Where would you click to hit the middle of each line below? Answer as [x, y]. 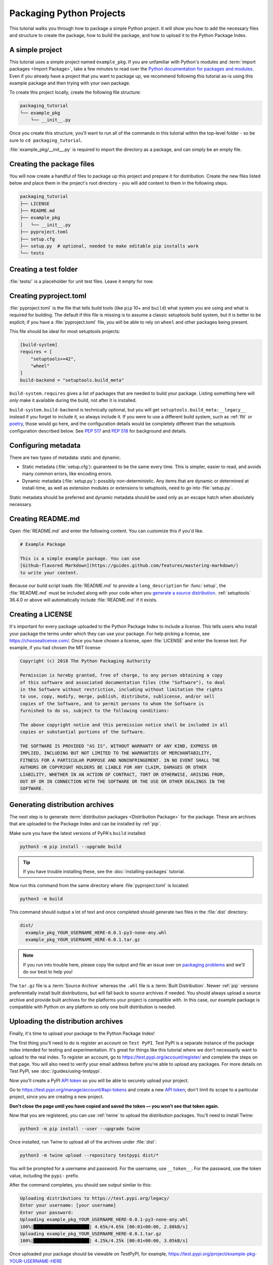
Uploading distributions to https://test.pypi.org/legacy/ [95, 1198]
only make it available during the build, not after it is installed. [73, 400]
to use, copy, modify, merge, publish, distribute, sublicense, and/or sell [117, 697]
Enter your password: [47, 1212]
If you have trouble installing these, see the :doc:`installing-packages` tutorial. [104, 871]
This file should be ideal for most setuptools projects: [65, 331]
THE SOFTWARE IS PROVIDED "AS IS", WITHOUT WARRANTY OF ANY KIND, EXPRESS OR [119, 746]
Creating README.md [45, 519]
